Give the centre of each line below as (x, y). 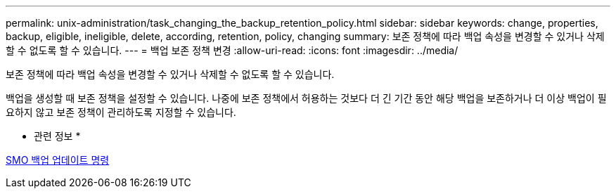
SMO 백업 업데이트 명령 (58, 160)
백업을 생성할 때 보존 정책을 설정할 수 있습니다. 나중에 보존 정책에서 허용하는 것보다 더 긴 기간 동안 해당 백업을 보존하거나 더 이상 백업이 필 (306, 98)
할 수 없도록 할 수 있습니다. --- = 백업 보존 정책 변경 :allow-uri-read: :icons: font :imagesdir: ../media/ (232, 50)
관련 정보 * (57, 136)
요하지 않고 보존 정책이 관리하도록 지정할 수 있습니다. (121, 112)
